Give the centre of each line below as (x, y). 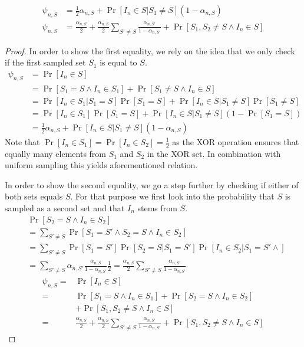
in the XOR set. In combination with (214, 153)
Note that (22, 141)
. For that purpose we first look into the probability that (172, 196)
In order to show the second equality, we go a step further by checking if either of (152, 184)
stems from (157, 207)
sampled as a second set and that (65, 207)
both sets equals (34, 196)
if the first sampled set (45, 62)
